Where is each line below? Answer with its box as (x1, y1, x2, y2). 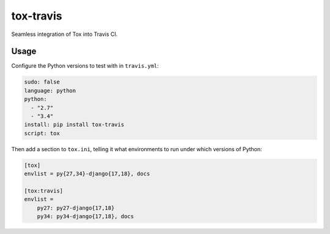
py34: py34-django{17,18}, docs (37, 213, 134, 220)
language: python (24, 87, 76, 94)
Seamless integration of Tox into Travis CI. (11, 30, 118, 38)
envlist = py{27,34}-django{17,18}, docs (24, 171, 150, 177)
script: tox (24, 130, 61, 136)
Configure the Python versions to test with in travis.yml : (11, 62, 159, 69)
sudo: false (24, 79, 61, 85)
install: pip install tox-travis (24, 121, 125, 128)
